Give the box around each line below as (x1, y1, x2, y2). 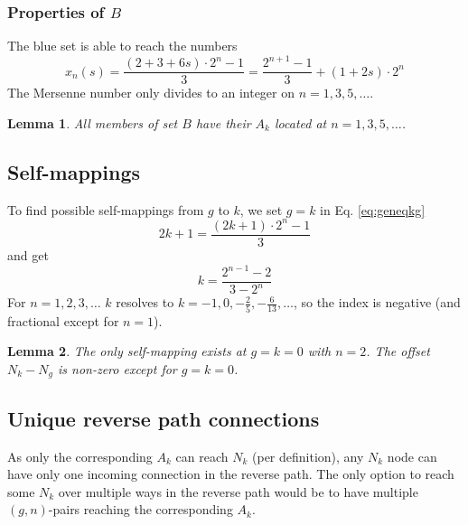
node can (387, 446, 437, 465)
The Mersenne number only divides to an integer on (7, 83, 295, 102)
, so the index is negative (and (293, 293, 461, 312)
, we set (239, 200, 283, 219)
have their (195, 113, 251, 132)
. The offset (366, 342, 430, 361)
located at (274, 113, 327, 132)
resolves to (116, 293, 174, 312)
